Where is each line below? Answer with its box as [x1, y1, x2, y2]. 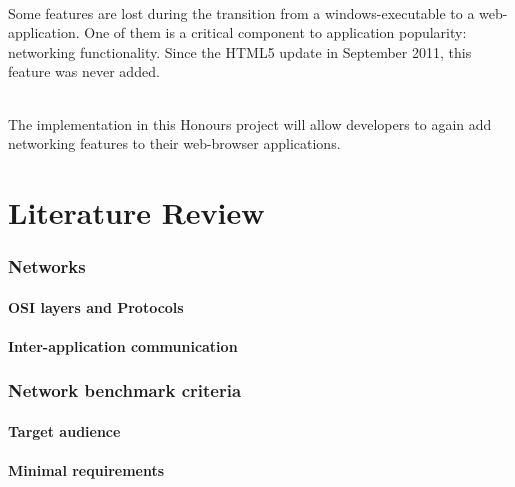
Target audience [8, 420, 121, 441]
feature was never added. [8, 61, 160, 82]
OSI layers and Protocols [8, 296, 184, 317]
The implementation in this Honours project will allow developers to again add [8, 113, 492, 134]
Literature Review [8, 191, 265, 232]
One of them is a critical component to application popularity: [84, 22, 467, 43]
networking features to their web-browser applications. [8, 133, 341, 154]
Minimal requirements [8, 460, 165, 480]
